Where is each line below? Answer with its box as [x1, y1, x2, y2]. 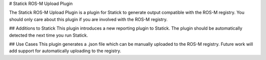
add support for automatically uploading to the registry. [9, 48, 122, 54]
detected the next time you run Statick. [9, 32, 88, 38]
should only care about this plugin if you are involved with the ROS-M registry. [9, 16, 168, 22]
